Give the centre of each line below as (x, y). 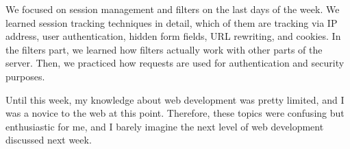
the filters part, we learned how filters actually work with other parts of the (164, 49)
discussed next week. (49, 140)
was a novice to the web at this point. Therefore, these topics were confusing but (175, 113)
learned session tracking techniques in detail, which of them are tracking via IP (172, 22)
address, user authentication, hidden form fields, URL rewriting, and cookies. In (173, 36)
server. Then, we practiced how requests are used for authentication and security (175, 63)
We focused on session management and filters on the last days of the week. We (173, 9)
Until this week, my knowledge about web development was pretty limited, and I (175, 99)
